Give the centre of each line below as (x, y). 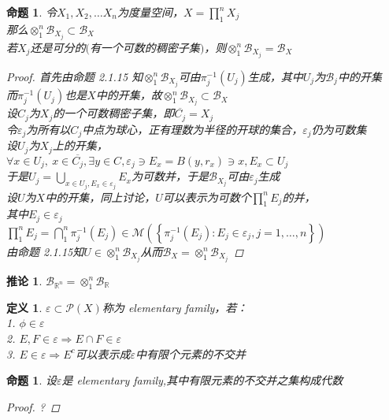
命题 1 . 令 (31, 12)
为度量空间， (150, 12)
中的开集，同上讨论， (100, 197)
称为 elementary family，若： (175, 307)
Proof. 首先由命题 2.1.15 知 (75, 76)
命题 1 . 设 (31, 380)
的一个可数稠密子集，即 (114, 113)
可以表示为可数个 (207, 197)
